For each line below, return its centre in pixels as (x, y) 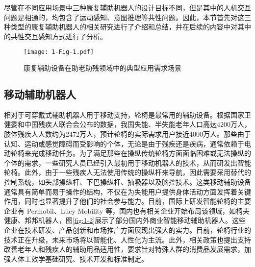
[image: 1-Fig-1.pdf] (59, 52)
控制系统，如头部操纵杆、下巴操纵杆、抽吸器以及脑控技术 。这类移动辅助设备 (127, 182)
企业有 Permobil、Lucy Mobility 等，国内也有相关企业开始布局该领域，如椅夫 (127, 210)
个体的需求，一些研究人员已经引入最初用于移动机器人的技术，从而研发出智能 (127, 162)
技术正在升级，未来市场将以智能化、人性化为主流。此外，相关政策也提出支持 (127, 239)
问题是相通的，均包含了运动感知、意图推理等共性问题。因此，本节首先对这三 (127, 17)
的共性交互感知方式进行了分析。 (55, 36)
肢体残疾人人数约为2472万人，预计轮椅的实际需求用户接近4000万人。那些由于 (127, 134)
